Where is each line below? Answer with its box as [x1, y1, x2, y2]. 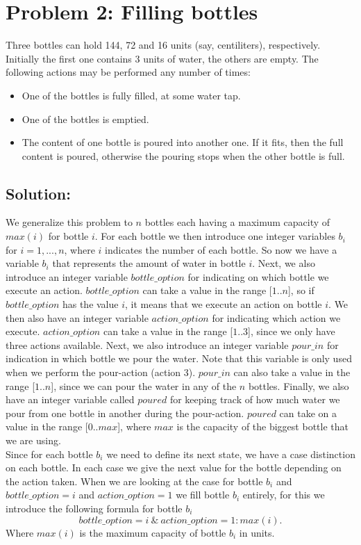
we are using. [6, 432, 61, 447]
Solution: [6, 182, 71, 204]
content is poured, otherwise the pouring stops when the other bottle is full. [22, 148, 345, 163]
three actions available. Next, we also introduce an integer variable [6, 337, 289, 352]
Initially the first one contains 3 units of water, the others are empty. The [6, 51, 319, 65]
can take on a [279, 405, 337, 420]
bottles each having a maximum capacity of [144, 215, 330, 229]
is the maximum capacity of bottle [79, 525, 226, 539]
